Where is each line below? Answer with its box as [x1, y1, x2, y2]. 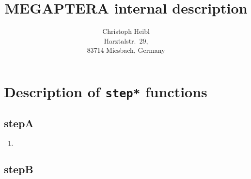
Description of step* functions [4, 81, 207, 101]
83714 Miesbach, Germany [87, 45, 165, 55]
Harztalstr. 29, [104, 35, 148, 45]
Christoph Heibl [102, 26, 150, 36]
